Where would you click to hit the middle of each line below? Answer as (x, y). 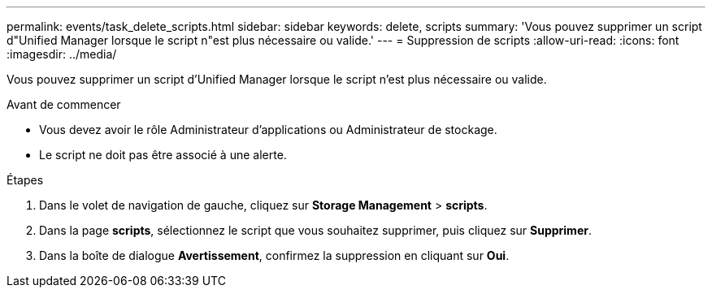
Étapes (25, 180)
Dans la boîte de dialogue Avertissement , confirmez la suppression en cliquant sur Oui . (274, 255)
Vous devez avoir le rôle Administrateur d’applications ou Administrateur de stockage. (268, 130)
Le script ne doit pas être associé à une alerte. (163, 155)
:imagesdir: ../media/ (62, 54)
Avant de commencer (64, 104)
